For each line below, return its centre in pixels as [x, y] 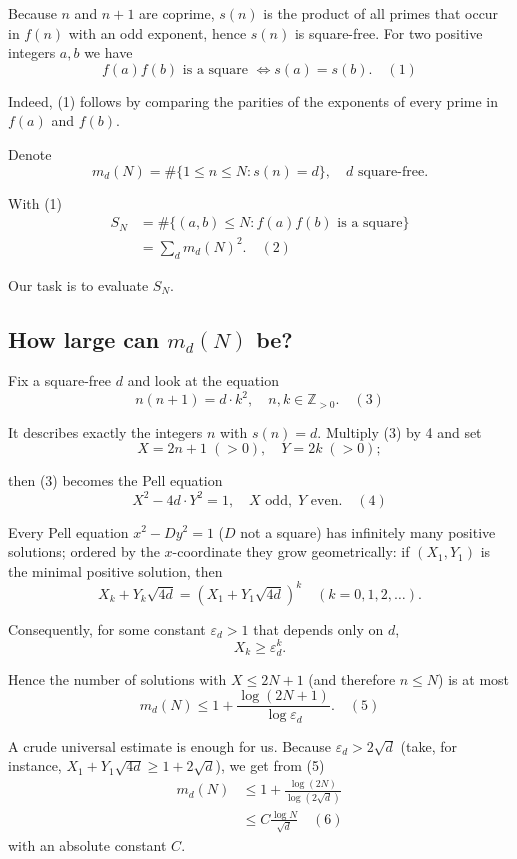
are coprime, [177, 13]
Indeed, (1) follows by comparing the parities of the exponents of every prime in [253, 100]
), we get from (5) [270, 765]
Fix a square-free [60, 380]
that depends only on [318, 628]
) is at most [474, 678]
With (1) [35, 202]
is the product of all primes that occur [381, 13]
